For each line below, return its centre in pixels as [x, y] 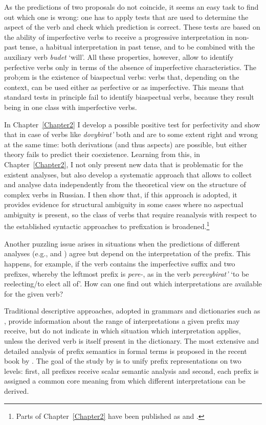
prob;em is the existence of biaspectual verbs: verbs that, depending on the [122, 77]
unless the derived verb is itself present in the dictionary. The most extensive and [132, 341]
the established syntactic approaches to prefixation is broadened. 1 [107, 226]
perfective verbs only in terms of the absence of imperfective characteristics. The [130, 67]
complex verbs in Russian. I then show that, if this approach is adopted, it [121, 194]
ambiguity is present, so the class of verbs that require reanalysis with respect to [130, 214]
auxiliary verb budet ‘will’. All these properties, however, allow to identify [119, 57]
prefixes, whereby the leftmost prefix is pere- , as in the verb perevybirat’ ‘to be [127, 273]
